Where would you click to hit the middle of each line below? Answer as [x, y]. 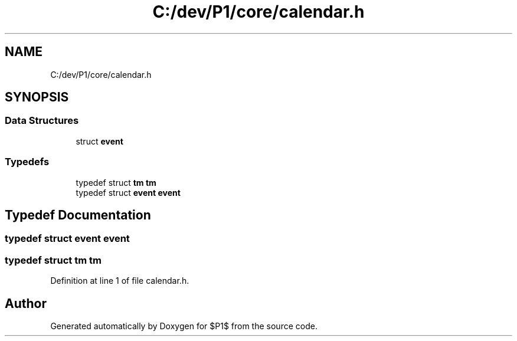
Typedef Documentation [78, 215]
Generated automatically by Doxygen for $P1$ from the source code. [184, 326]
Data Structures [42, 121]
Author [26, 303]
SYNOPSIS [37, 97]
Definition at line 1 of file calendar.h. [120, 281]
